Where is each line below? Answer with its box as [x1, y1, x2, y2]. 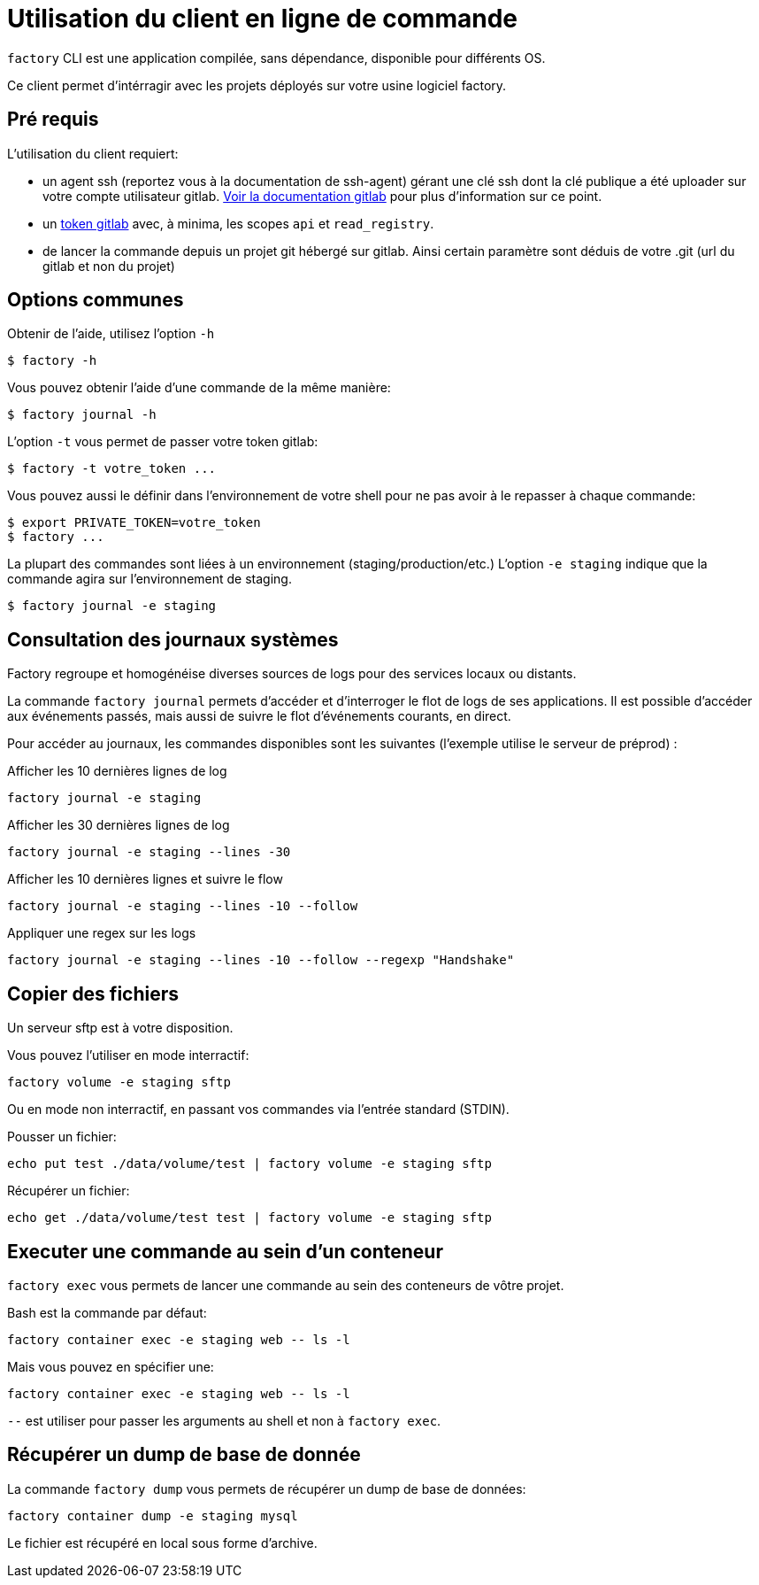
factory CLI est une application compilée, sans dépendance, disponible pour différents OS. [7, 50, 546, 66]
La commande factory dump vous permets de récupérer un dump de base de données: [7, 1481, 526, 1496]
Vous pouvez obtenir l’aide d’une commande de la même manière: [7, 380, 391, 396]
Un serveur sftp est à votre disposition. [7, 1020, 234, 1036]
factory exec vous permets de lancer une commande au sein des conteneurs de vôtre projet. [7, 1277, 564, 1293]
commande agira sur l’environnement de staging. [7, 571, 292, 587]
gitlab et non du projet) [42, 258, 175, 274]
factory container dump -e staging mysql [7, 1508, 298, 1523]
